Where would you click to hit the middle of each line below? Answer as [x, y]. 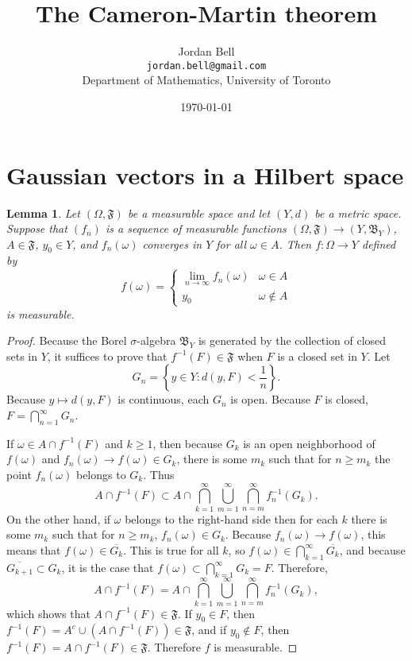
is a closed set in [317, 356]
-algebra [156, 340]
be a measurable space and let [199, 213]
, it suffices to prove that [107, 356]
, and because [372, 549]
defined [379, 244]
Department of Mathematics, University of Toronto [206, 80]
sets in [22, 356]
